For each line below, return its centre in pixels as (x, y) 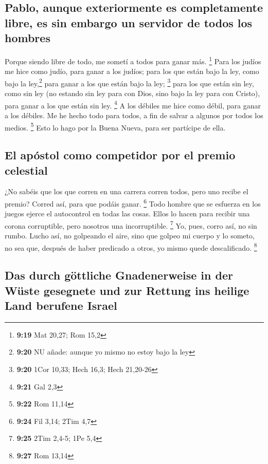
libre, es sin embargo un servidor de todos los (129, 22)
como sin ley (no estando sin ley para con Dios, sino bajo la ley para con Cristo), (132, 93)
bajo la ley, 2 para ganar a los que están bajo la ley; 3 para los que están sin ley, (129, 82)
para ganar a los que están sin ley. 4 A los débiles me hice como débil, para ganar (133, 104)
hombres (28, 38)
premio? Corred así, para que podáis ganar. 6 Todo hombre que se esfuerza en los (133, 202)
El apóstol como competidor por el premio (120, 155)
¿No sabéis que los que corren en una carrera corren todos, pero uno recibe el (127, 191)
